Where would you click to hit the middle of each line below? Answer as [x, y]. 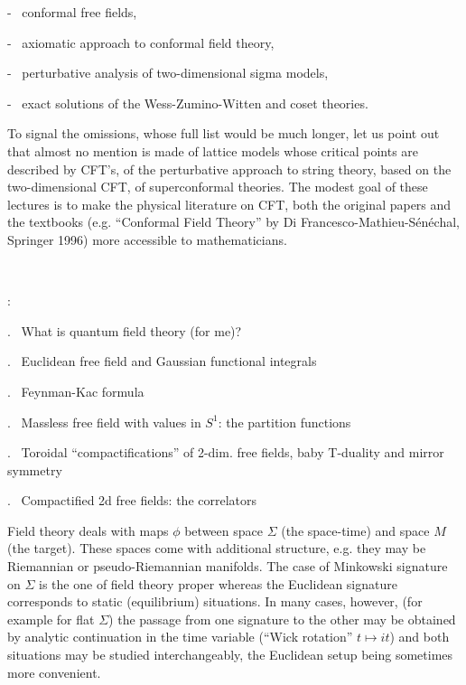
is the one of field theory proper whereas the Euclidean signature [218, 583]
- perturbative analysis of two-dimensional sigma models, [168, 73]
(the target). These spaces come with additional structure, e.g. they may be [217, 548]
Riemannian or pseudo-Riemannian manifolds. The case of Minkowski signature [228, 566]
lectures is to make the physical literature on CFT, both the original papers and [229, 204]
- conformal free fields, [72, 12]
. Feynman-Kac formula [76, 391]
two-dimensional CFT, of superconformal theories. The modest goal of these [218, 187]
